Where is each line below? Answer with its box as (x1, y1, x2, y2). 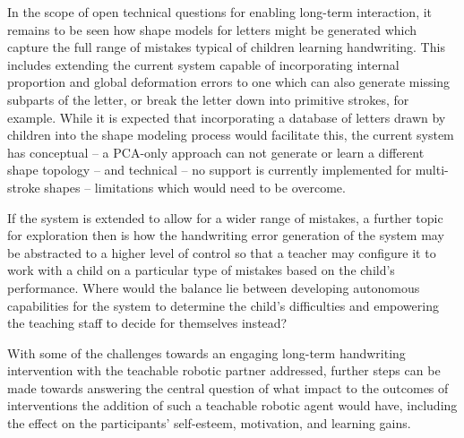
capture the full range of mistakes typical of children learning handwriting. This (7, 38, 445, 56)
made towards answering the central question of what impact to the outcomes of (7, 378, 449, 397)
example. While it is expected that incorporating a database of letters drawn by (7, 107, 446, 126)
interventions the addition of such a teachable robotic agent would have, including (7, 396, 458, 415)
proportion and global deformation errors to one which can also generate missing (7, 73, 451, 91)
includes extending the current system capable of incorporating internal (7, 55, 400, 73)
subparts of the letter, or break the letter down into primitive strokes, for (7, 90, 409, 108)
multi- (415, 160, 449, 179)
